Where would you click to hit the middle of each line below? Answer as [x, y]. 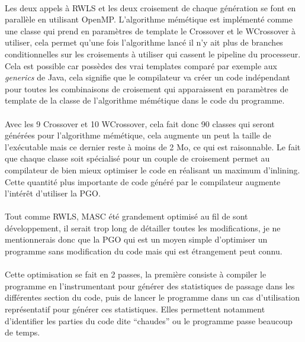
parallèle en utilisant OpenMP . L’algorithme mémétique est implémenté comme [149, 19]
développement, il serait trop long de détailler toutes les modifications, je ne [143, 228]
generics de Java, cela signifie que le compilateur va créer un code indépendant [147, 77]
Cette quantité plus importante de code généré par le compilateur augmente [143, 181]
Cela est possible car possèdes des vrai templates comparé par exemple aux [141, 65]
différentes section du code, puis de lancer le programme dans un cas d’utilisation [152, 297]
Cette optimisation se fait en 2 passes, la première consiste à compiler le [136, 274]
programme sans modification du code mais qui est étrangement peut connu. [144, 251]
